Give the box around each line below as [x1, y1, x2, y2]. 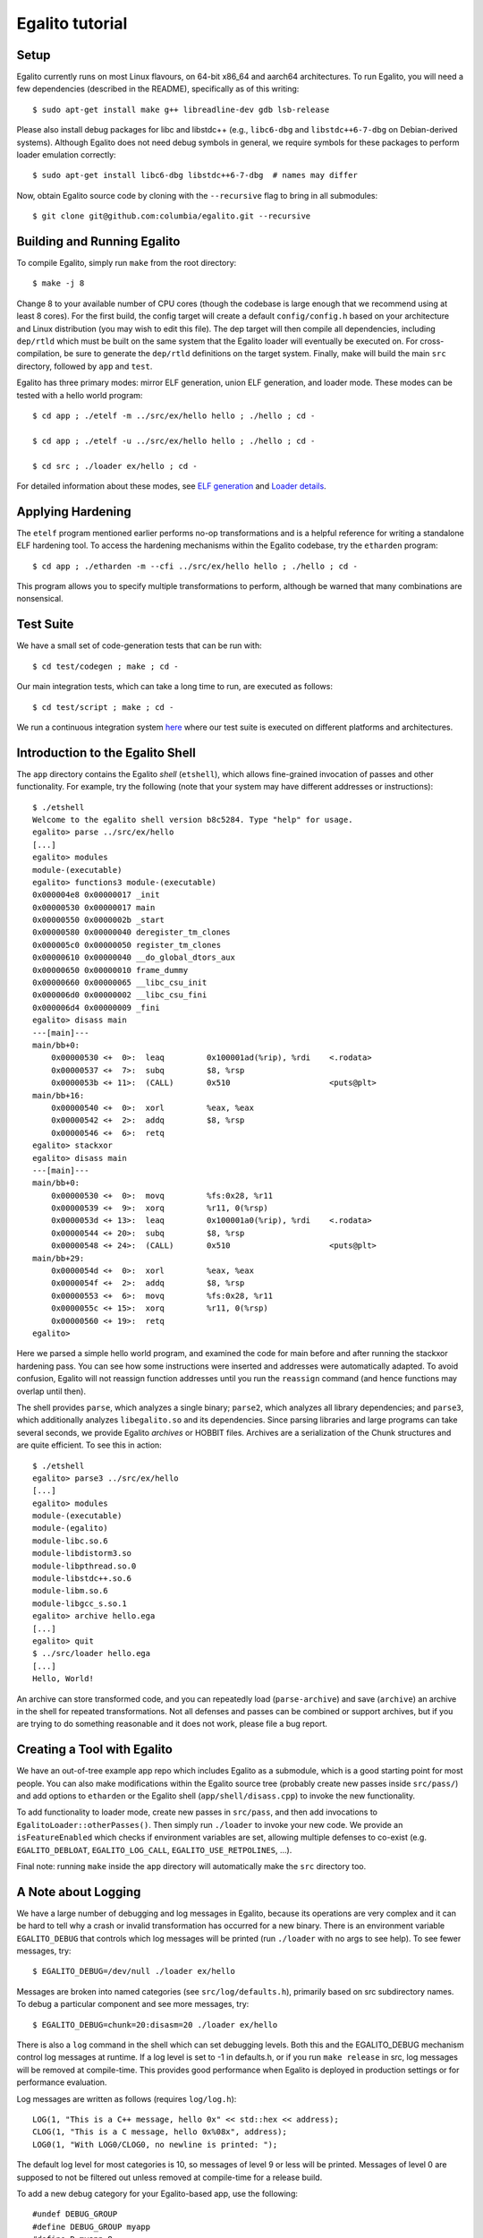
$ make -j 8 [32, 278, 85, 288]
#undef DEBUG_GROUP [32, 2209, 118, 2219]
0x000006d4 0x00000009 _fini [32, 1003, 160, 1012]
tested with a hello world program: [16, 389, 143, 400]
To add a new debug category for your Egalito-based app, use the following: [16, 2188, 299, 2199]
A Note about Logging [16, 1884, 141, 1900]
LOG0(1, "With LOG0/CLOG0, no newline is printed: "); [32, 2140, 278, 2149]
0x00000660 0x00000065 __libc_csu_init [32, 978, 208, 988]
